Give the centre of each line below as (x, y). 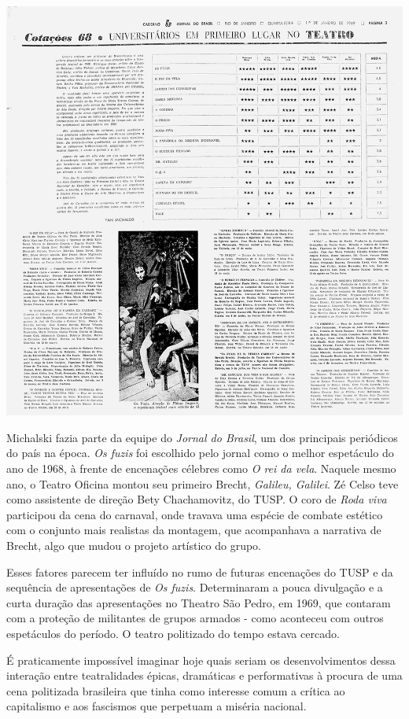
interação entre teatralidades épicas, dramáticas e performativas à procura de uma (204, 675)
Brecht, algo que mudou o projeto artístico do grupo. (134, 545)
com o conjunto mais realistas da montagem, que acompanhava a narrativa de (194, 530)
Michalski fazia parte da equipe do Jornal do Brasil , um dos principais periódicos (202, 437)
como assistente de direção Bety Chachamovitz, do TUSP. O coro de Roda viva (197, 499)
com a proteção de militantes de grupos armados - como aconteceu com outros (195, 618)
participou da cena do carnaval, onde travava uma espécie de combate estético (195, 514)
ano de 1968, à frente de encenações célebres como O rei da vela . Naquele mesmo (201, 468)
